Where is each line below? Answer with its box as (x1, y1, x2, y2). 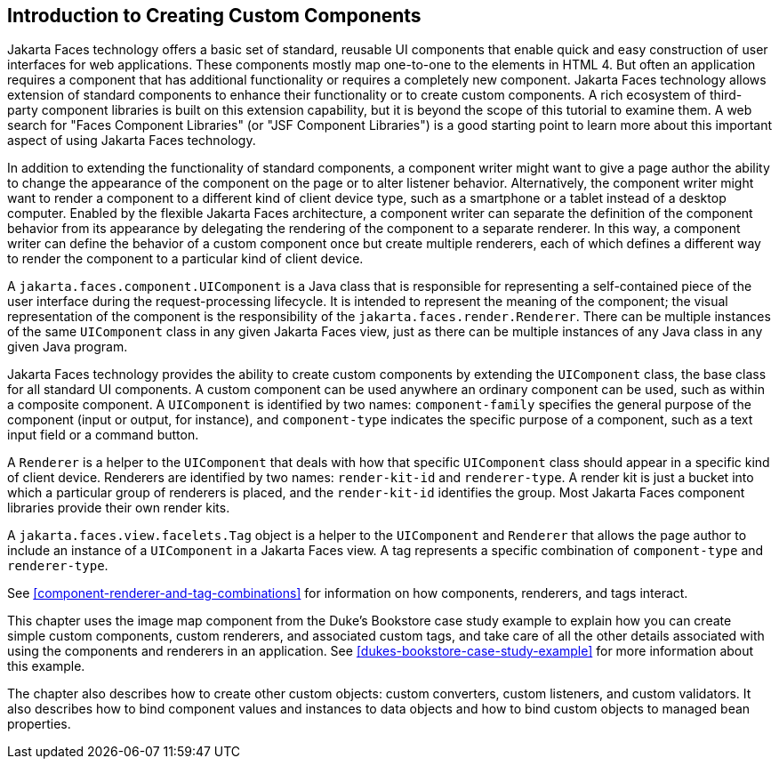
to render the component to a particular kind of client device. (7, 251, 364, 267)
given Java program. (7, 339, 128, 355)
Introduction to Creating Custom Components (7, 4, 422, 27)
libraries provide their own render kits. (7, 500, 230, 516)
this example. (7, 658, 85, 674)
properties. (7, 716, 71, 732)
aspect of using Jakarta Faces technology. (7, 133, 256, 149)
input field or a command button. (7, 427, 199, 443)
